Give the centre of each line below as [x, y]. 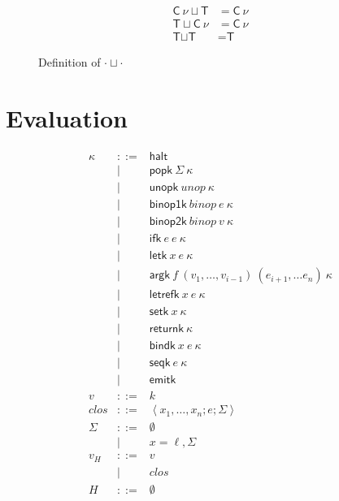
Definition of [70, 62]
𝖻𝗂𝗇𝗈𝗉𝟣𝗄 [168, 204]
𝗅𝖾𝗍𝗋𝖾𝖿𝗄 [164, 295]
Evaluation [67, 117]
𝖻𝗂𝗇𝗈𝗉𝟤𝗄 [168, 221]
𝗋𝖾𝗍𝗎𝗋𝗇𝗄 [167, 329]
